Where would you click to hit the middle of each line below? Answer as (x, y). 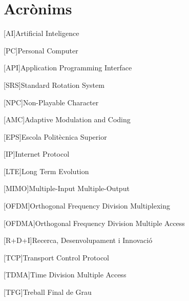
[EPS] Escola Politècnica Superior (55, 136)
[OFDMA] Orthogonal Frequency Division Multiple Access (94, 223)
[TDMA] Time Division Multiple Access (65, 275)
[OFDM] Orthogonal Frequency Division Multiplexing (87, 206)
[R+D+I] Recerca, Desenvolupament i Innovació (78, 240)
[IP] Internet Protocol (37, 154)
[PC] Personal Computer (41, 50)
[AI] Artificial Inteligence (41, 33)
